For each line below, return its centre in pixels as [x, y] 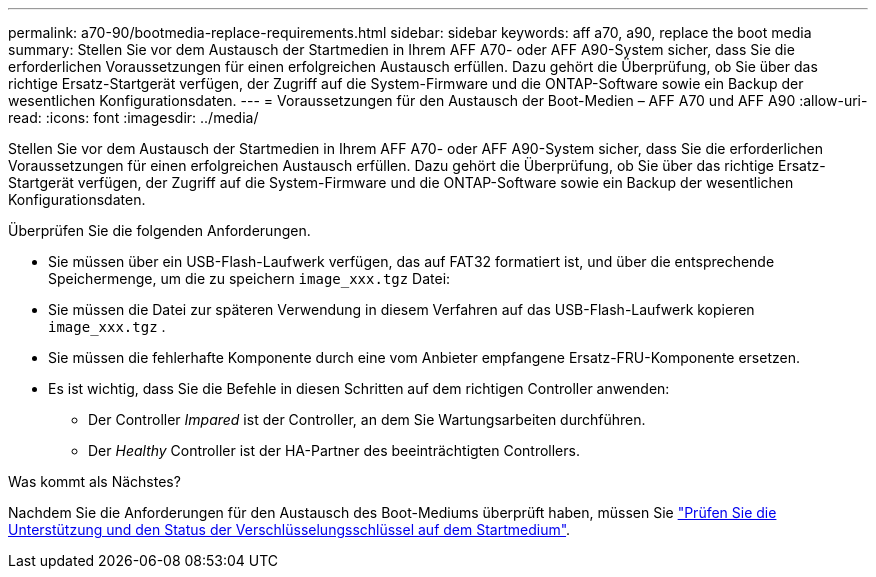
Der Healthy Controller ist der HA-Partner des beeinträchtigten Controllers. [334, 450]
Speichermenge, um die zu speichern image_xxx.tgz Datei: [249, 278]
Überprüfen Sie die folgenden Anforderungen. [159, 230]
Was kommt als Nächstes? [94, 481]
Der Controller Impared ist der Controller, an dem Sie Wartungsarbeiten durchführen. [367, 419]
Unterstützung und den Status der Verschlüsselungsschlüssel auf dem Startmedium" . [289, 529]
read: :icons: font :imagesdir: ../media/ [133, 117]
